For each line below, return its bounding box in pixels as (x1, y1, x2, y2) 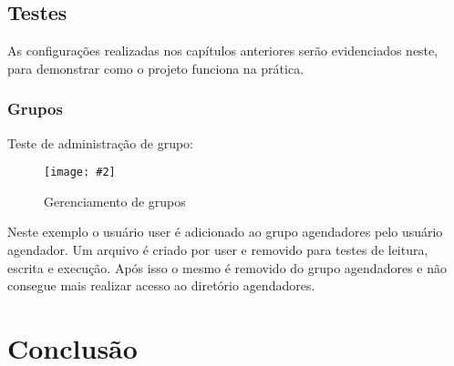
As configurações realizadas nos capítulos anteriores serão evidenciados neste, (7, 41, 439, 60)
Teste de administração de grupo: (7, 133, 194, 152)
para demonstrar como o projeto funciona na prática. (7, 58, 304, 77)
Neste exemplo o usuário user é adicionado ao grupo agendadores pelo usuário (7, 222, 443, 241)
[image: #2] (44, 166, 116, 179)
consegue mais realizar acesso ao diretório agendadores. (7, 276, 315, 295)
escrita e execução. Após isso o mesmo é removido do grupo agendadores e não (7, 258, 447, 277)
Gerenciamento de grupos (44, 191, 186, 210)
